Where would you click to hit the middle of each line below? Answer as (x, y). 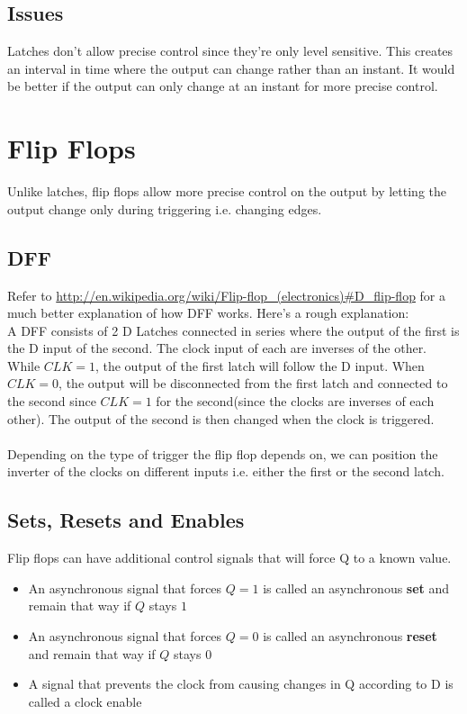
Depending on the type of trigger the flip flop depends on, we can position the (223, 453)
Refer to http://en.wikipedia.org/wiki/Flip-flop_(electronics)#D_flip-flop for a (227, 295)
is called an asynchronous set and (356, 587)
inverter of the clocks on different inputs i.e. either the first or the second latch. (226, 471)
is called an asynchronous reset (350, 636)
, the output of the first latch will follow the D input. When (260, 365)
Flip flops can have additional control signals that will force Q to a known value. (229, 558)
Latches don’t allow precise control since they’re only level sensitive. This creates (230, 51)
